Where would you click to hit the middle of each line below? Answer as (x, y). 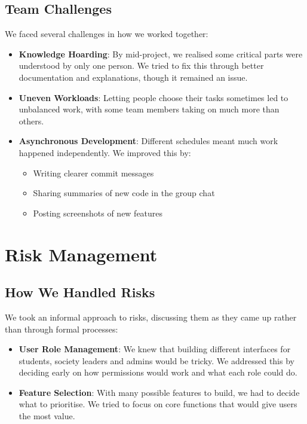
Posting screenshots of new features (98, 213)
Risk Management (81, 254)
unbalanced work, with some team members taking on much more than (149, 109)
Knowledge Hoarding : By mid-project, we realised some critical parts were (161, 54)
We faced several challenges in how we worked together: (107, 34)
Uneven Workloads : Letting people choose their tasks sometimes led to (153, 97)
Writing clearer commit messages (93, 173)
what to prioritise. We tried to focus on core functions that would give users (158, 404)
